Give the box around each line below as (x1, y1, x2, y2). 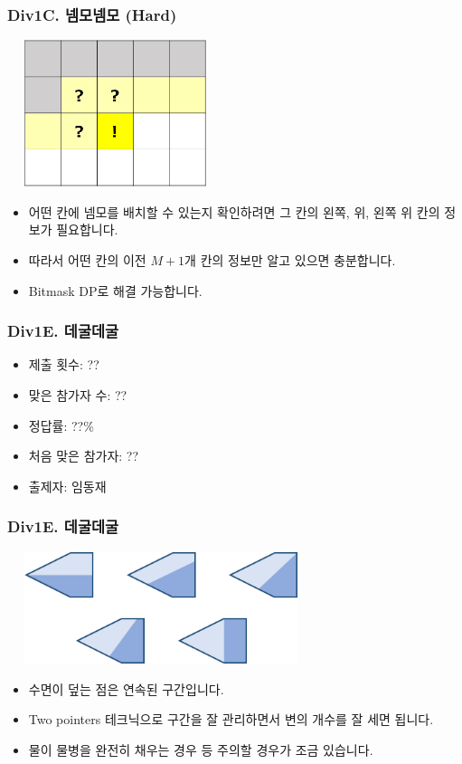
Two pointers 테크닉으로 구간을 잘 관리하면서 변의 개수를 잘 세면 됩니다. (28, 710, 434, 729)
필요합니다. (56, 220, 118, 239)
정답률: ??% (28, 415, 94, 435)
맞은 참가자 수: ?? (28, 385, 127, 404)
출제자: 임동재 (28, 476, 107, 495)
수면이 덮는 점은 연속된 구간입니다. (28, 679, 224, 698)
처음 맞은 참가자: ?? (28, 446, 139, 465)
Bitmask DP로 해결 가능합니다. (28, 281, 203, 300)
